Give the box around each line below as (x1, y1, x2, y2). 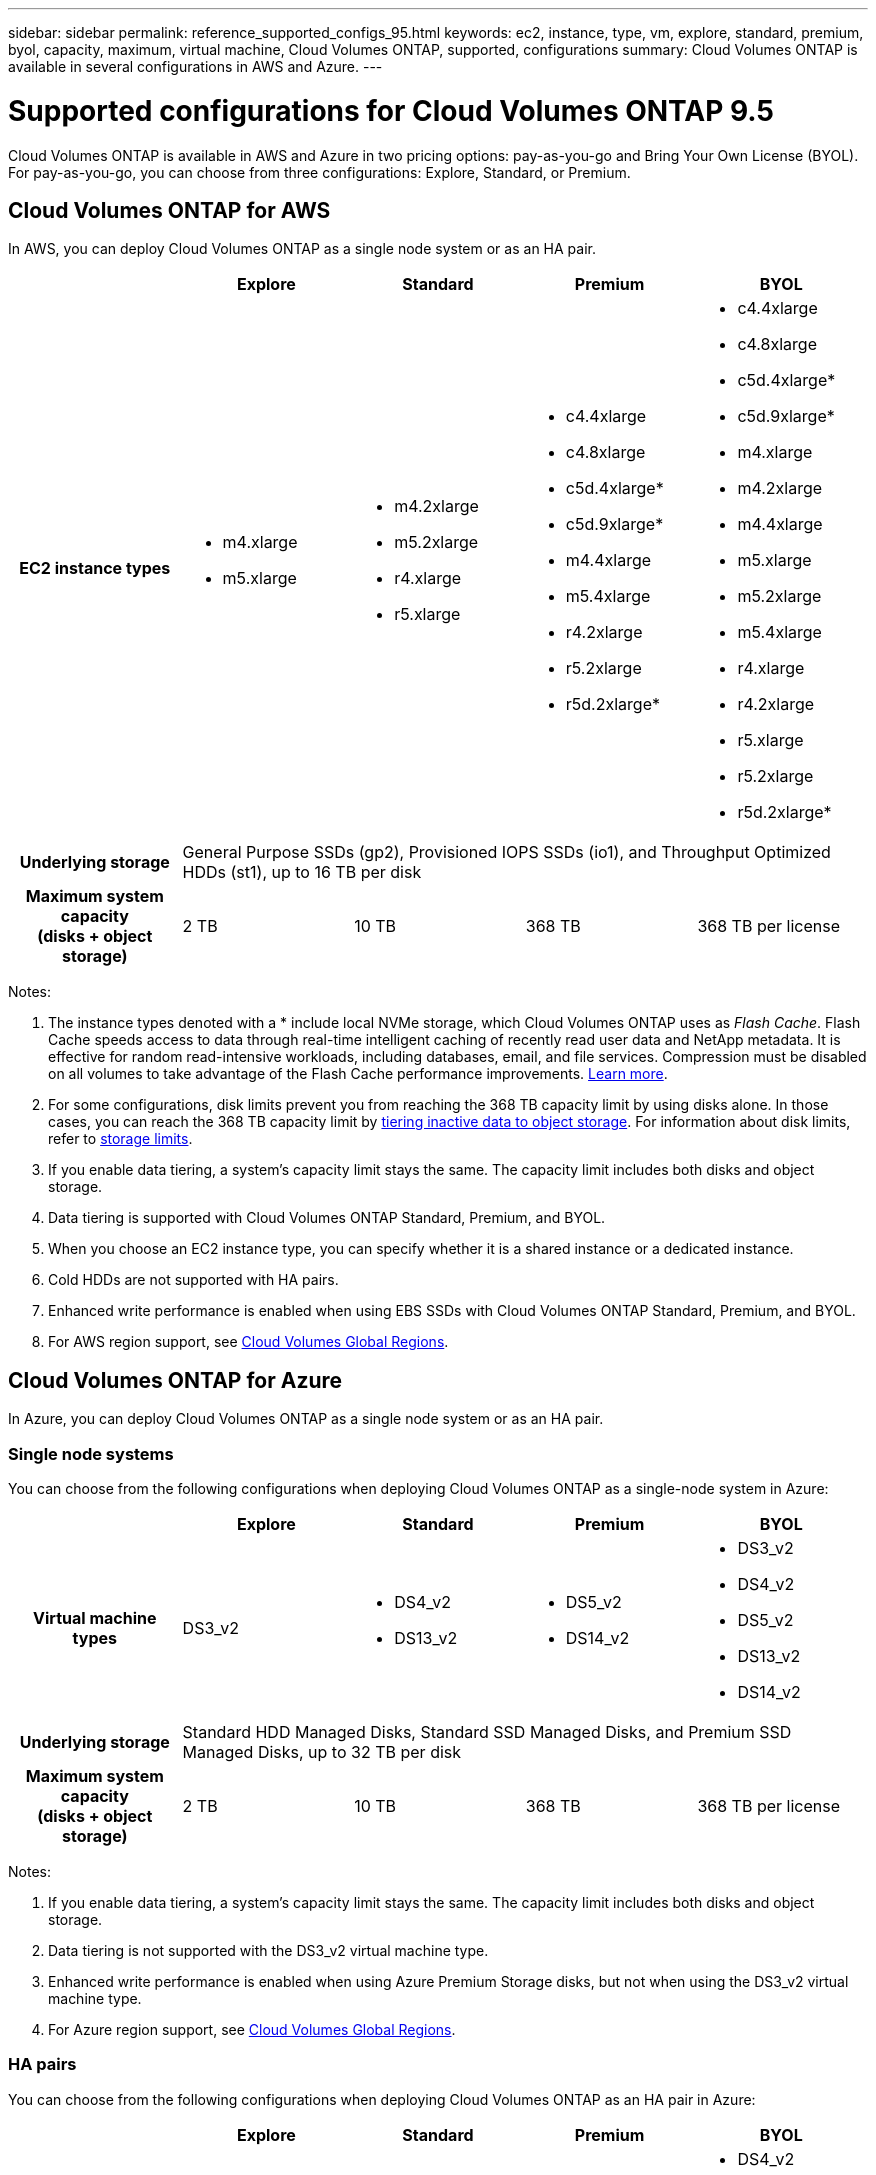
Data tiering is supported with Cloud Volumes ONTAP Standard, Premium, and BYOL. (48, 1209, 606, 1227)
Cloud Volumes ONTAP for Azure (8, 1367, 343, 1393)
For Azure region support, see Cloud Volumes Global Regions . (48, 2020, 456, 2038)
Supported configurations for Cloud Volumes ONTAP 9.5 (8, 93, 774, 128)
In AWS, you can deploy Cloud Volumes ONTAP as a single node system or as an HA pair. (8, 240, 596, 258)
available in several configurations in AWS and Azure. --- (8, 58, 383, 75)
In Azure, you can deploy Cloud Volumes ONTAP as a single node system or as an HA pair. (8, 1410, 604, 1428)
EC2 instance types (19, 558, 171, 579)
